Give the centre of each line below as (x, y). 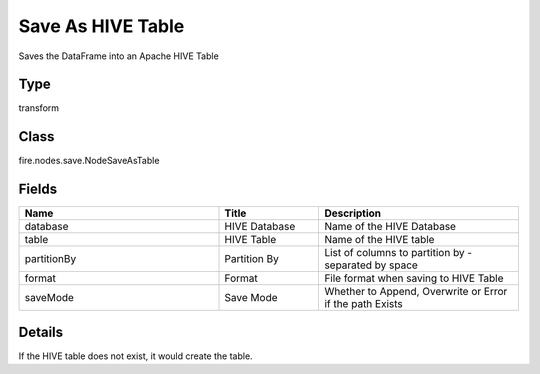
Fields (38, 189)
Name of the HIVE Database (390, 227)
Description (353, 213)
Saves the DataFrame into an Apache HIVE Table (118, 56)
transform (39, 108)
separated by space (371, 265)
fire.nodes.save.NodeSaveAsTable (89, 161)
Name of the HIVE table (379, 240)
